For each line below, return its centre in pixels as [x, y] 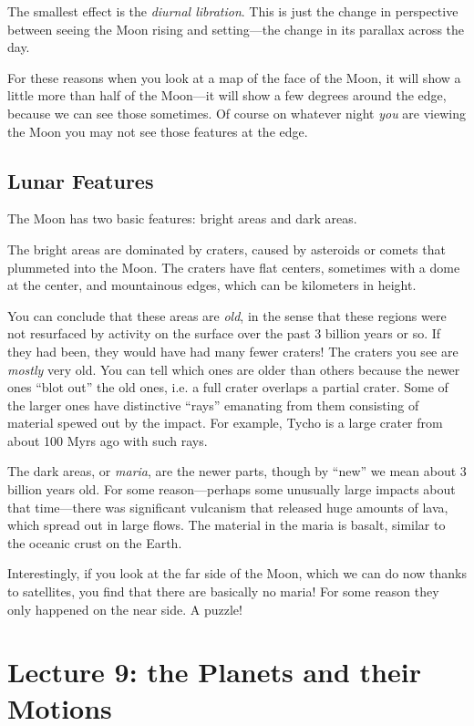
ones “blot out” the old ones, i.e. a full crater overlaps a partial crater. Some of [228, 387]
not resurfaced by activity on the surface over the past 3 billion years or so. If [224, 333]
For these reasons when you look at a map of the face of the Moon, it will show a [234, 77]
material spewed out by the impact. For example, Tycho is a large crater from [225, 423]
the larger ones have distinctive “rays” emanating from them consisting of [213, 404]
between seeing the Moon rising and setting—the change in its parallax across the [236, 29]
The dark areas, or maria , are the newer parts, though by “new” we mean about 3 [237, 471]
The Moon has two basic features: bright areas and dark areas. [182, 218]
